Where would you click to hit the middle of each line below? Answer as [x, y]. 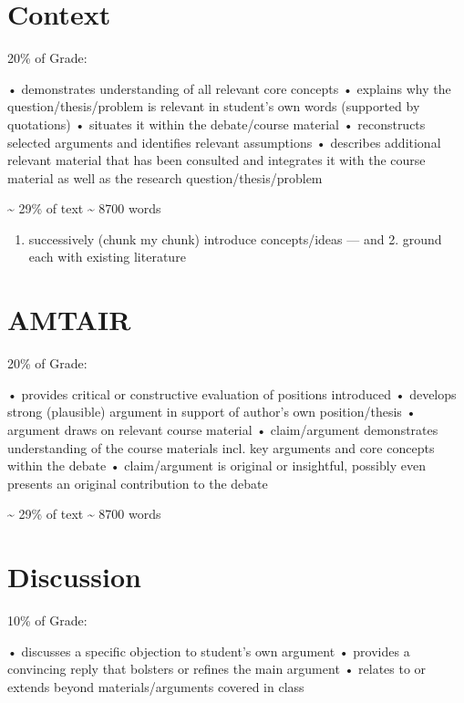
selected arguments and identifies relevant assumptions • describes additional [224, 142]
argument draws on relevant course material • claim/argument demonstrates [223, 429]
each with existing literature [107, 257]
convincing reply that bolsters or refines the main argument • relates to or [217, 669]
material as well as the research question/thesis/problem [165, 177]
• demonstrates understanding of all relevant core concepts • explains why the [229, 88]
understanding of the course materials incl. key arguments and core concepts [221, 447]
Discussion [74, 577]
